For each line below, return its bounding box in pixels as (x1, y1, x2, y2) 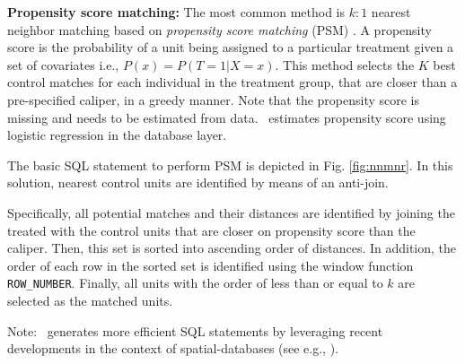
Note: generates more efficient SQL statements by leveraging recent (7, 321, 383, 340)
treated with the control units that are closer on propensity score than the (7, 221, 416, 239)
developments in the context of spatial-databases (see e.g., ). (7, 339, 339, 358)
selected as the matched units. (7, 290, 173, 309)
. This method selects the (275, 55, 415, 74)
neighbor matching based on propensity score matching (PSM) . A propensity (7, 20, 432, 39)
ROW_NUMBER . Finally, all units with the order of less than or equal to (7, 273, 383, 292)
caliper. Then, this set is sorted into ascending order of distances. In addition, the (7, 238, 457, 257)
